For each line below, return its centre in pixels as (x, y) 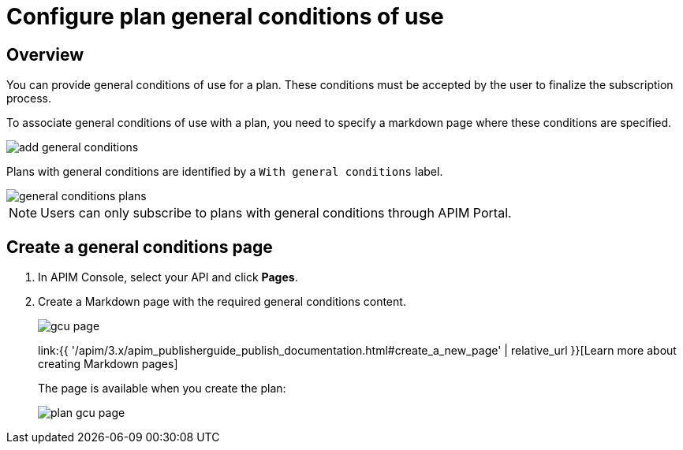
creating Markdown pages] (108, 364)
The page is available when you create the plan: (162, 389)
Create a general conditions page (140, 247)
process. (29, 99)
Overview (45, 54)
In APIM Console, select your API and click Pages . (168, 277)
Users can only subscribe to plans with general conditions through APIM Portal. (276, 213)
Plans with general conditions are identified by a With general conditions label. (225, 172)
